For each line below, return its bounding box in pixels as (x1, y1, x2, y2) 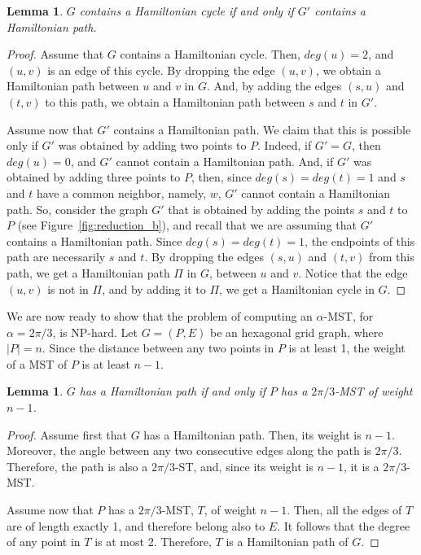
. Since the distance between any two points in (42, 339, 274, 356)
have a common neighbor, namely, (36, 184, 207, 201)
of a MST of (7, 355, 68, 372)
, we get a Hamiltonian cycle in (219, 280, 375, 297)
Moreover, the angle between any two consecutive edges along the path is (7, 442, 371, 459)
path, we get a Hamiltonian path (7, 264, 170, 281)
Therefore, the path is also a (7, 457, 148, 474)
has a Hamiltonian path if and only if (79, 382, 266, 400)
